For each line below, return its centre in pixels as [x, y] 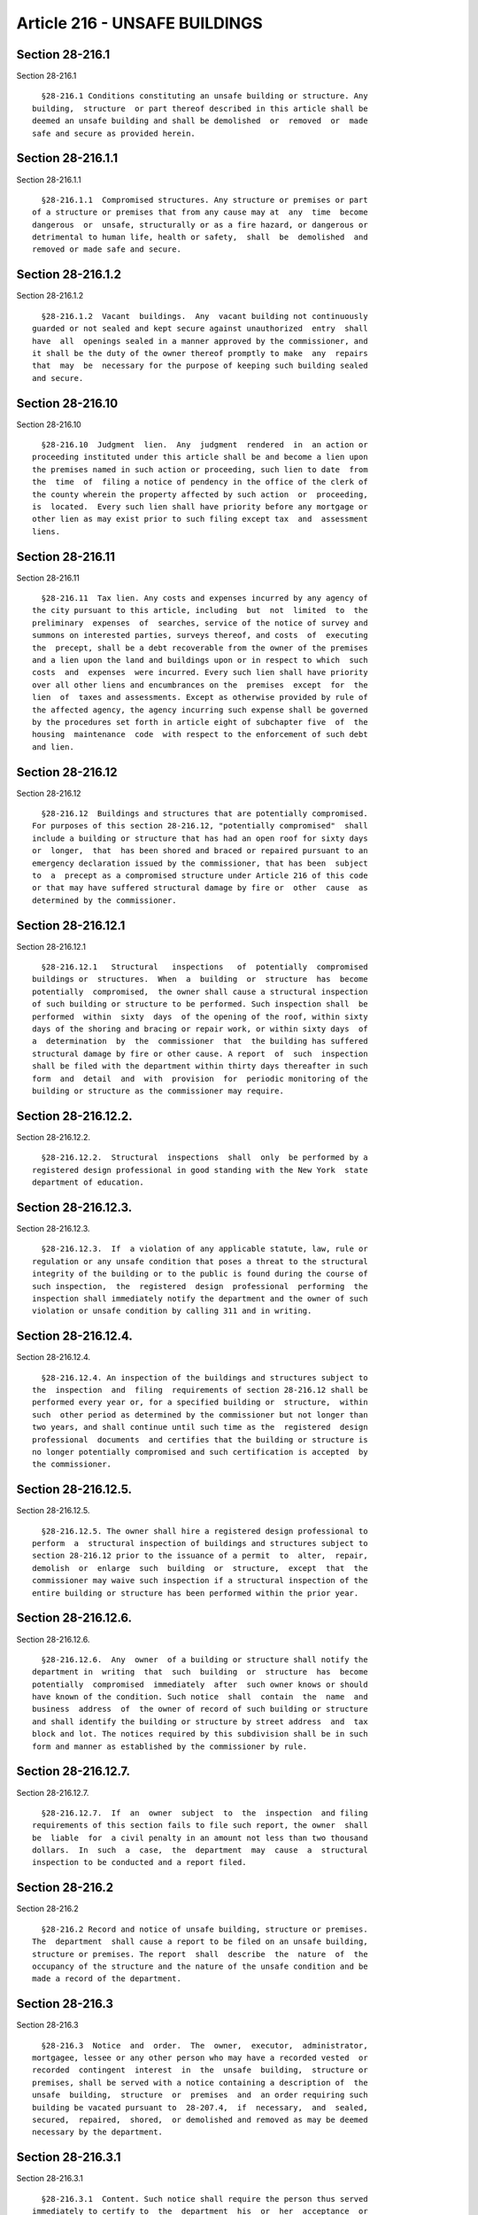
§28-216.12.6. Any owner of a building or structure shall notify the [204, 1659]
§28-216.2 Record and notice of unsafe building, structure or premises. [204, 1929]
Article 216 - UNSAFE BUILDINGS [139, 23]
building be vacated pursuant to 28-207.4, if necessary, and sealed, [200, 2107]
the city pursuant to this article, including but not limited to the [200, 610]
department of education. [89, 1182]
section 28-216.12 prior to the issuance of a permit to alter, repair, [200, 1556]
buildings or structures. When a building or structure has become [200, 979]
